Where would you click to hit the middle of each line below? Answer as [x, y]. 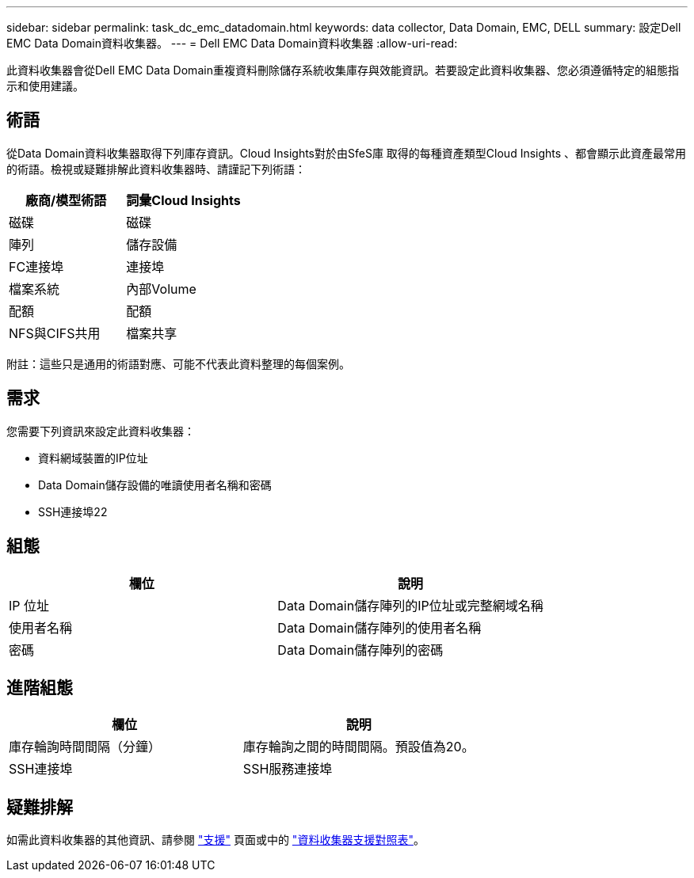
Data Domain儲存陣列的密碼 [360, 650]
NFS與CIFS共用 [55, 333]
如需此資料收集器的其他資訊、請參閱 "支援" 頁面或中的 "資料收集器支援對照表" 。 [215, 840]
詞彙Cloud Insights [183, 200]
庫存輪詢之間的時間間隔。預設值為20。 [358, 747]
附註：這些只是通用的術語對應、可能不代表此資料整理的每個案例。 [178, 363]
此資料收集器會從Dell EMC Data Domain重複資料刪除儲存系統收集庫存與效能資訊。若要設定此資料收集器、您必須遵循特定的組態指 [343, 70]
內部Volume [161, 289]
